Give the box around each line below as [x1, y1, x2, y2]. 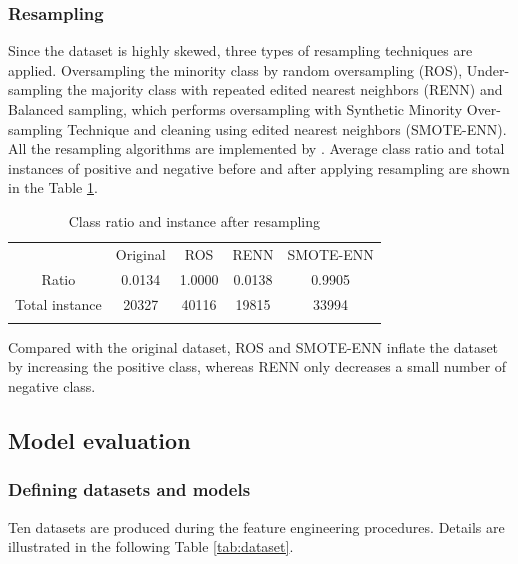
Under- [466, 59, 510, 80]
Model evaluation [8, 425, 191, 456]
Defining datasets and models [8, 477, 251, 502]
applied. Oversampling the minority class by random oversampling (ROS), [8, 59, 463, 80]
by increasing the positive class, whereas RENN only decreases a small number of [8, 356, 507, 377]
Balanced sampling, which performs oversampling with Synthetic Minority [8, 99, 463, 119]
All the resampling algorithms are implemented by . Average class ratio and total [8, 138, 505, 159]
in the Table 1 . [8, 177, 98, 198]
